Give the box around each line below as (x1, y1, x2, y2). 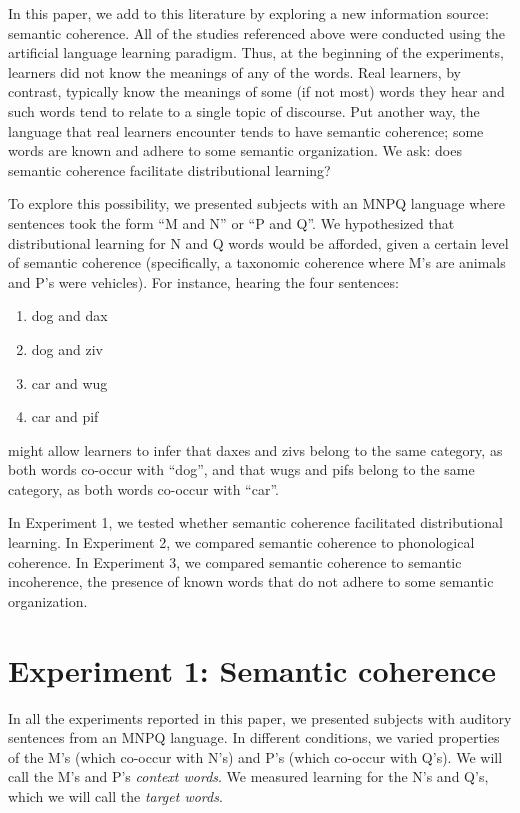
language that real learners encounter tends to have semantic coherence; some (8, 120, 484, 141)
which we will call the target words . (8, 785, 223, 806)
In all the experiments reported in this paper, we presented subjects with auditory (8, 707, 512, 728)
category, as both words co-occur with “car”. (8, 478, 279, 499)
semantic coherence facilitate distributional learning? (8, 159, 331, 180)
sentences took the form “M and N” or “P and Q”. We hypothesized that (8, 212, 455, 233)
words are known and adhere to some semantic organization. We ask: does (8, 140, 462, 161)
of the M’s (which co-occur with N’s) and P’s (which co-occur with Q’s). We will (8, 746, 503, 767)
